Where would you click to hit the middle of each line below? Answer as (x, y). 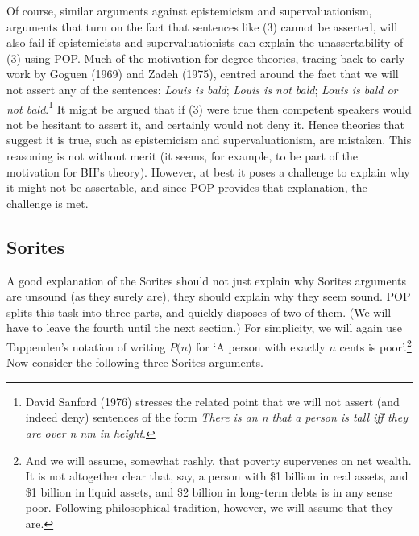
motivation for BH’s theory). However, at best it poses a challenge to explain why (208, 171)
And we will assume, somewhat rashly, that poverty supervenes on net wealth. (218, 460)
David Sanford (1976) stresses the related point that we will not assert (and (212, 401)
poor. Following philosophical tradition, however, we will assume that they (209, 507)
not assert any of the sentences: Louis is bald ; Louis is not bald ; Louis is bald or (202, 89)
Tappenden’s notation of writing (86, 346)
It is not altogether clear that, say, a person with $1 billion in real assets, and (217, 476)
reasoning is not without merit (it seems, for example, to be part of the (183, 156)
